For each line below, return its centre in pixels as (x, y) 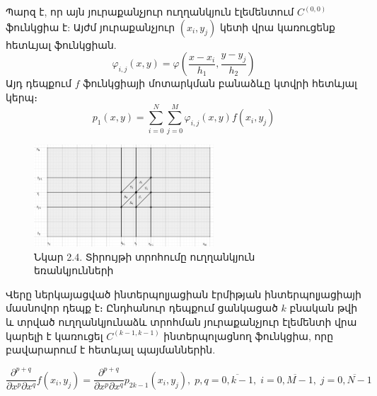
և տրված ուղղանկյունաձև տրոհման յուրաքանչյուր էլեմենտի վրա (181, 322)
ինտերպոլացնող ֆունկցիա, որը (249, 335)
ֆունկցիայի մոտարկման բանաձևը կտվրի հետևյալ (220, 83)
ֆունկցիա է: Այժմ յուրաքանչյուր (91, 27)
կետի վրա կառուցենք (277, 27)
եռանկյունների (74, 270)
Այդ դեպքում (39, 83)
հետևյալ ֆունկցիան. (61, 44)
